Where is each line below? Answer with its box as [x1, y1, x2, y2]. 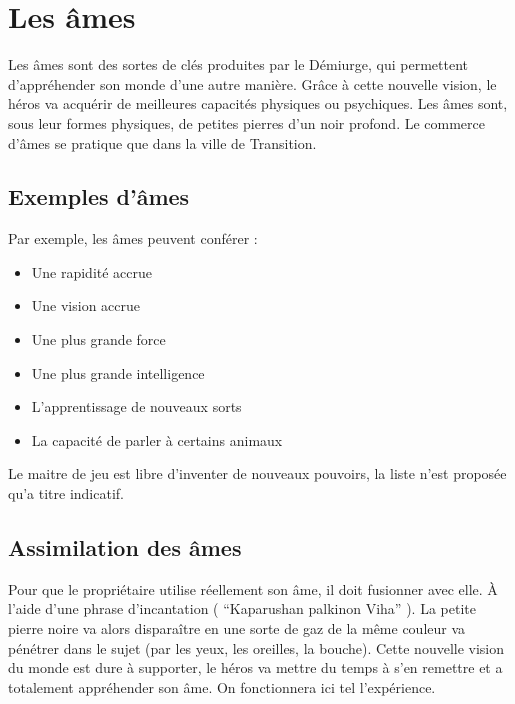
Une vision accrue [31, 295, 141, 316]
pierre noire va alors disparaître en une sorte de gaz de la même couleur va [8, 618, 466, 639]
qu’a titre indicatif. [8, 483, 124, 504]
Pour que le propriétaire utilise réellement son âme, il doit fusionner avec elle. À [8, 578, 498, 599]
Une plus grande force [31, 329, 166, 350]
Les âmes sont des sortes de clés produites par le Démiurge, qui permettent [8, 54, 469, 75]
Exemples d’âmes [8, 181, 190, 212]
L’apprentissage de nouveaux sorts [31, 396, 242, 417]
